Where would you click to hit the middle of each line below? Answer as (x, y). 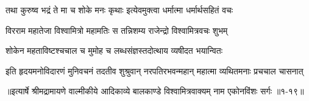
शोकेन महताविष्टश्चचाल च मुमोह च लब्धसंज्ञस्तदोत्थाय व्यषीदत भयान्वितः (114, 50)
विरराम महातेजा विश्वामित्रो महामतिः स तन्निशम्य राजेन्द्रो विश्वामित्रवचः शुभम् (117, 30)
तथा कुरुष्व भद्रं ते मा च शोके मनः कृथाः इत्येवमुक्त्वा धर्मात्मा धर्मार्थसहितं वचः (119, 10)
